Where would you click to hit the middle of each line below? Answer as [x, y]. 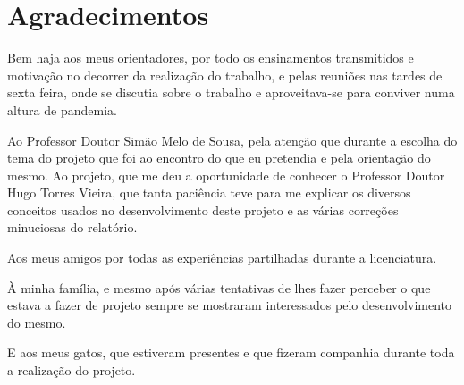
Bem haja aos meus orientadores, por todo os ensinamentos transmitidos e [211, 58]
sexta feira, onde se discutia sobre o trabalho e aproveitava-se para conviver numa [231, 92]
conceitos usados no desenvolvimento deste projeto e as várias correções [203, 209]
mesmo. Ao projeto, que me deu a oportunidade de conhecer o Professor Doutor [226, 175]
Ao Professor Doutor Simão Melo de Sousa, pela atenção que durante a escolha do [232, 140]
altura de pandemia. [62, 109]
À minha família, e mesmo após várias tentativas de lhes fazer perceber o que [219, 287]
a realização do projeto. [72, 370]
